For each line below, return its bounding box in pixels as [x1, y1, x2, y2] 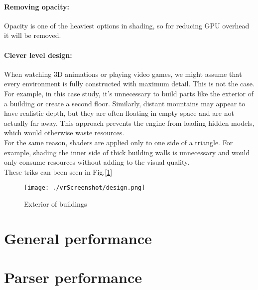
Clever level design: [4, 49, 72, 60]
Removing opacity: [4, 1, 70, 11]
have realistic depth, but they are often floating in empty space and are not [4, 108, 234, 118]
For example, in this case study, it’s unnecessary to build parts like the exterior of [4, 88, 254, 98]
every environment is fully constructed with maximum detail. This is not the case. [4, 78, 255, 89]
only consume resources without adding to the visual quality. [4, 157, 190, 167]
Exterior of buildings [24, 198, 87, 209]
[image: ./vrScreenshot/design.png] [24, 184, 145, 192]
